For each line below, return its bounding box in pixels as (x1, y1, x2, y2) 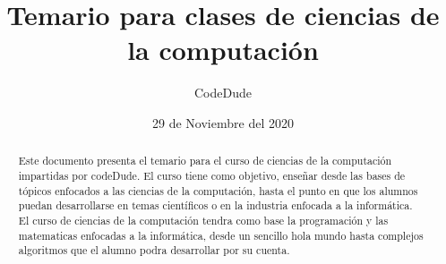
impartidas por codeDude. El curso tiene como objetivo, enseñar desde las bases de (18, 167, 406, 183)
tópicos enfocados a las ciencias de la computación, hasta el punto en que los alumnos (18, 183, 418, 198)
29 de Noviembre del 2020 (152, 113, 294, 132)
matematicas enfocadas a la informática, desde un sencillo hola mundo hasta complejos (18, 227, 424, 243)
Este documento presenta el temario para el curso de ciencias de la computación (18, 153, 392, 168)
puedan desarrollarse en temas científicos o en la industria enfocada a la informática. (18, 198, 413, 213)
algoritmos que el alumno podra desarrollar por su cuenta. (18, 243, 290, 258)
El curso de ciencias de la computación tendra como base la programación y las (18, 212, 389, 227)
